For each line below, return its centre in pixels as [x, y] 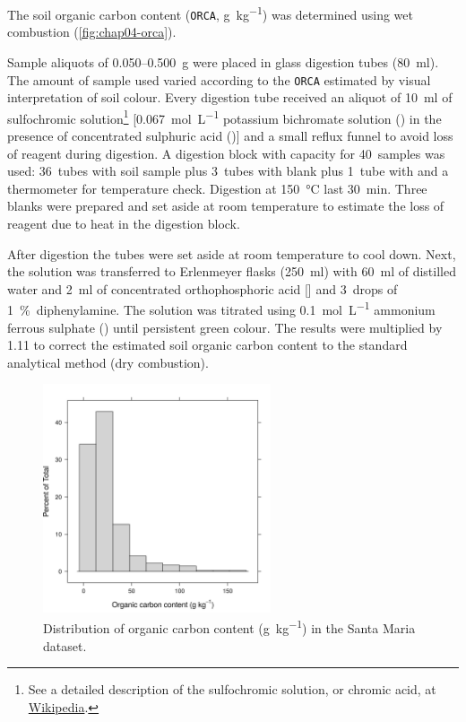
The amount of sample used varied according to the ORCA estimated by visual [219, 79]
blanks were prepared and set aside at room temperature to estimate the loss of [226, 206]
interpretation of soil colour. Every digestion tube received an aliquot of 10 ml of [230, 97]
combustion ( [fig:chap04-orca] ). [92, 32]
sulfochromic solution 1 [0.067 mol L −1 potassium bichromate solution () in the [224, 117]
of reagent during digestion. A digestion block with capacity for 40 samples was [226, 153]
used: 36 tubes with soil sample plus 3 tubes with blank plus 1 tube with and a [228, 171]
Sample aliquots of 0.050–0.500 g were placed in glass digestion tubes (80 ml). [223, 61]
